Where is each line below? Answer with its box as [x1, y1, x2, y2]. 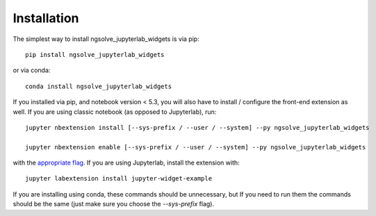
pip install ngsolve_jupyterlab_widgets [25, 51, 165, 58]
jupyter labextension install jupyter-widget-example [25, 174, 212, 183]
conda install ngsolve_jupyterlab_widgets [25, 82, 172, 90]
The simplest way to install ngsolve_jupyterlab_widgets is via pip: [13, 35, 199, 43]
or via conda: [13, 66, 51, 74]
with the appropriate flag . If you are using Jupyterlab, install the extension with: [13, 158, 240, 167]
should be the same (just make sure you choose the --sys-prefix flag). [13, 200, 215, 208]
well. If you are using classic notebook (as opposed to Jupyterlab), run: [13, 108, 217, 116]
